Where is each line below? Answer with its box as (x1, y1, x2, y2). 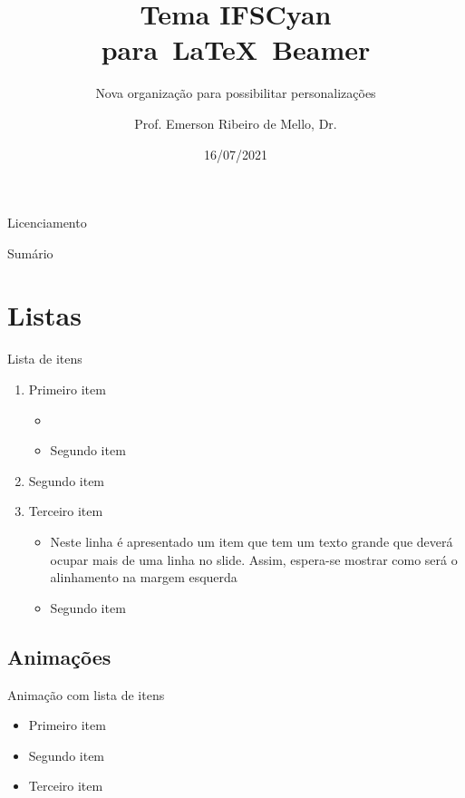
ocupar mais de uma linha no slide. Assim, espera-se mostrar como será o (50, 550, 458, 569)
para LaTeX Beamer (101, 31, 371, 68)
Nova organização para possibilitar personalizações (95, 83, 376, 102)
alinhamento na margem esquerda (50, 568, 237, 587)
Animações (7, 642, 111, 670)
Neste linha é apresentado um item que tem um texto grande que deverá (50, 531, 453, 550)
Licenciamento (7, 213, 87, 232)
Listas (7, 297, 82, 334)
